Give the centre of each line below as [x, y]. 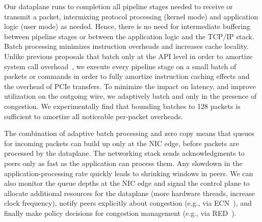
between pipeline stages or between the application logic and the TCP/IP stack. [129, 36]
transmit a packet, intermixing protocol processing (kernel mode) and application [131, 16]
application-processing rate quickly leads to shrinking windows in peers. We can [129, 173]
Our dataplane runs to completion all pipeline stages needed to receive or [119, 6]
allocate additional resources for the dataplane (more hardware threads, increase [129, 193]
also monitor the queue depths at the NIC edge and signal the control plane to [127, 183]
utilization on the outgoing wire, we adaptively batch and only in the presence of [130, 96]
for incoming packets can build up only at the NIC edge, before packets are [122, 143]
